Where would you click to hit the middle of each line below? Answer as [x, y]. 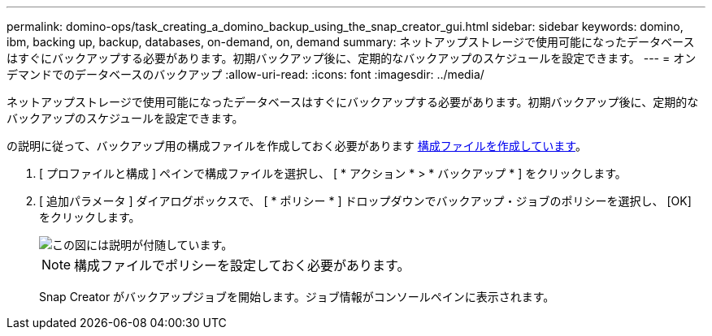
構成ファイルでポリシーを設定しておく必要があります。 [242, 265]
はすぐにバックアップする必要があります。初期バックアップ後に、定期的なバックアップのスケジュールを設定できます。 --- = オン [352, 58]
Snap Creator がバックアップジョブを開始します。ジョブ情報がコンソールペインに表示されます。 [297, 297]
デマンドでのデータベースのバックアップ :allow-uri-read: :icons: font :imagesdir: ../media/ [245, 74]
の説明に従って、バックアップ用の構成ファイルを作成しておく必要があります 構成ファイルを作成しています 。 [297, 146]
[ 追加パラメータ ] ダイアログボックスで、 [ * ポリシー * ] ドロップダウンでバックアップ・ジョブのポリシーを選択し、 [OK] [365, 201]
